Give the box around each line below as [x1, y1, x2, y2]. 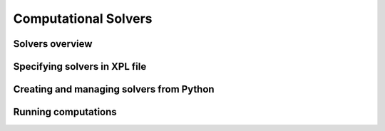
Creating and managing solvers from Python [13, 83, 215, 95]
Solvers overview [13, 38, 93, 50]
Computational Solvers [13, 11, 153, 26]
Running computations [13, 106, 117, 118]
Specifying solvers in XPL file [13, 61, 147, 73]
